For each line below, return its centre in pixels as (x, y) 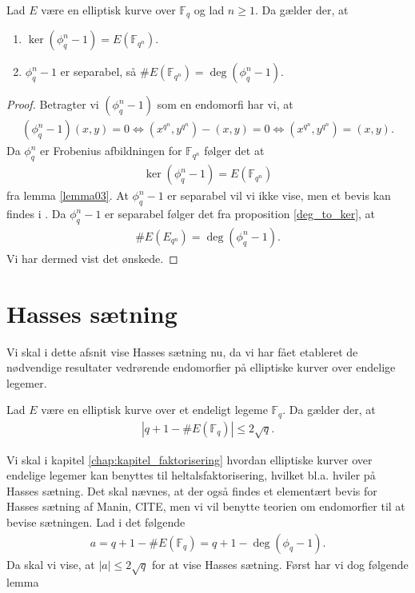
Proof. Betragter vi (53, 104)
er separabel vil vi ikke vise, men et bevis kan (279, 195)
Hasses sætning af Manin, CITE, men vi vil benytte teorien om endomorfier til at (206, 506)
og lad (209, 10)
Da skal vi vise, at (51, 564)
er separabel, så (98, 72)
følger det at (234, 151)
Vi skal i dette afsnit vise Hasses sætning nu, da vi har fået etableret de (182, 351)
